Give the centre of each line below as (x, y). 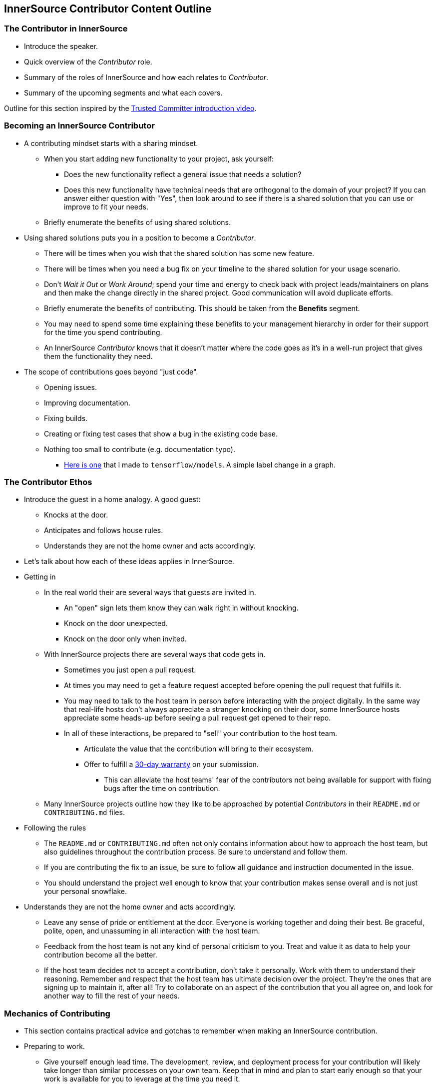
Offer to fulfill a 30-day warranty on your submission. (171, 764)
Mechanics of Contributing (57, 1013)
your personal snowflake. (85, 891)
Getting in (40, 577)
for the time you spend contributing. (103, 332)
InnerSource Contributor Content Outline (108, 9)
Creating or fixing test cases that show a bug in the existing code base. (161, 433)
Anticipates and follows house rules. (104, 530)
